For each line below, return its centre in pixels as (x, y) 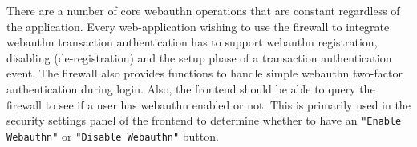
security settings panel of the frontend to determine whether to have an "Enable (204, 120)
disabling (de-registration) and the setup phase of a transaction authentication (199, 57)
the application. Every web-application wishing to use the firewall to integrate (198, 26)
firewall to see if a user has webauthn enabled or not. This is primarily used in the (208, 104)
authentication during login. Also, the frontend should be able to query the (191, 88)
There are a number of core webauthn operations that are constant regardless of (203, 10)
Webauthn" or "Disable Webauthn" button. (113, 135)
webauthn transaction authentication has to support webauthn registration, (192, 42)
